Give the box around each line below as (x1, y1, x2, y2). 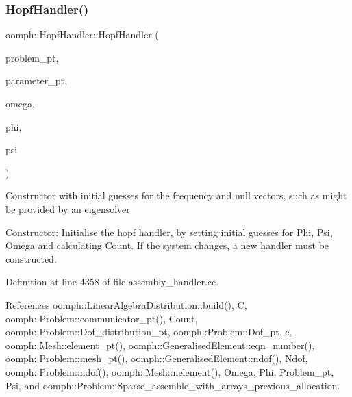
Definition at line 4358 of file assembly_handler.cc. (5, 274, 219, 289)
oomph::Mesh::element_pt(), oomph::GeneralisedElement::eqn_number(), (5, 337, 315, 352)
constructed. (5, 251, 57, 266)
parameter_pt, (5, 73, 67, 88)
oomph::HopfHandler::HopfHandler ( (5, 27, 159, 42)
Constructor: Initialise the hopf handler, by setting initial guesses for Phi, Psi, (5, 225, 333, 239)
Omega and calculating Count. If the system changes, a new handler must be (5, 238, 329, 253)
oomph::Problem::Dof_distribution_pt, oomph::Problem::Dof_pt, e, (5, 324, 292, 339)
